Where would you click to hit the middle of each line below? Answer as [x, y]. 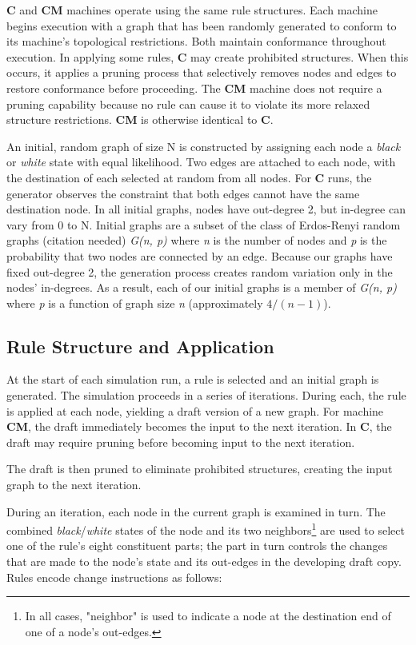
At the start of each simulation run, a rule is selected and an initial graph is [193, 379]
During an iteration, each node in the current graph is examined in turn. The [196, 511]
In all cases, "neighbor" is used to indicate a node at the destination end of [208, 616]
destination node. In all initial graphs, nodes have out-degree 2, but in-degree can [206, 209]
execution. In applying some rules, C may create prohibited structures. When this [208, 56]
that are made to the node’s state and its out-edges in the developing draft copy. [204, 561]
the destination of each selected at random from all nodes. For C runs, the [189, 177]
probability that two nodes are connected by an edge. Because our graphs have [200, 255]
